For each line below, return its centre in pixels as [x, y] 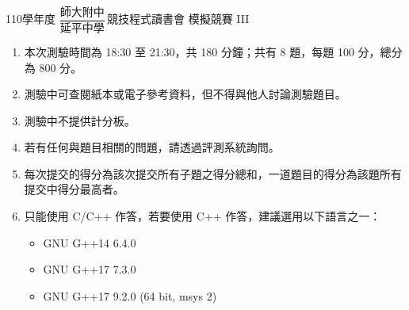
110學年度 [31, 19]
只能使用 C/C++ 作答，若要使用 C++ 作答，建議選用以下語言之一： [203, 216]
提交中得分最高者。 [74, 189]
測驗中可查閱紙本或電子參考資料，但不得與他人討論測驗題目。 [185, 94]
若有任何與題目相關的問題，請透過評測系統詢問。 [152, 147]
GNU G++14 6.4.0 [90, 242]
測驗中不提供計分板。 [80, 120]
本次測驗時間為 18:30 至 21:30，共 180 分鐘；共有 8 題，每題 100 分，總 [208, 51]
